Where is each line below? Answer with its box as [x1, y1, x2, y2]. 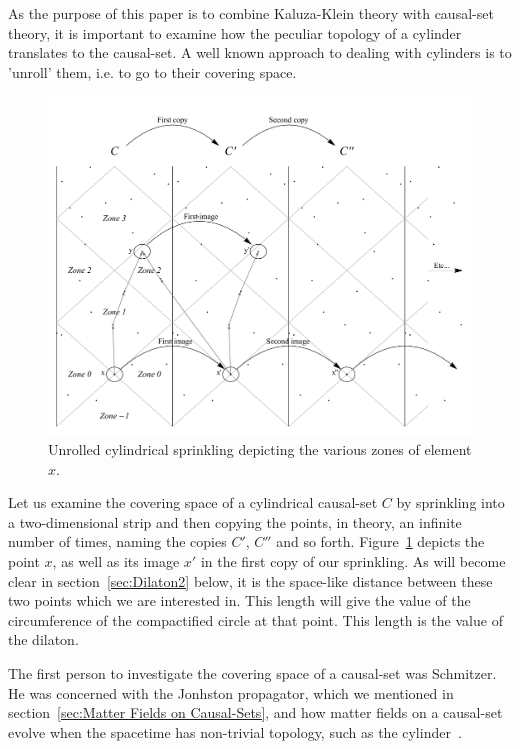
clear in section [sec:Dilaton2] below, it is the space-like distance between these [8, 570, 493, 591]
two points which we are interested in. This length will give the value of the [8, 590, 471, 611]
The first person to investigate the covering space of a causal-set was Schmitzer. [8, 663, 497, 684]
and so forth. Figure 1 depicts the [276, 531, 485, 552]
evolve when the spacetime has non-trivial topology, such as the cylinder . [8, 721, 462, 742]
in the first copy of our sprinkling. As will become [200, 551, 506, 572]
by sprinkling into [396, 492, 505, 513]
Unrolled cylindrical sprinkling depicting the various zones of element [48, 439, 472, 460]
